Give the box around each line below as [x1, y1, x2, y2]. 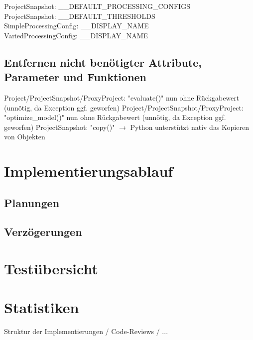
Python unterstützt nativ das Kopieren [130, 121, 249, 132]
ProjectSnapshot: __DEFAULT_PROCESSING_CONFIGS [4, 1, 190, 11]
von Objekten [4, 131, 45, 142]
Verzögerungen [4, 224, 82, 239]
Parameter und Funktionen [4, 69, 147, 85]
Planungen [4, 195, 60, 210]
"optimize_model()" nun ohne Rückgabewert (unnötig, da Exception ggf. [4, 112, 226, 122]
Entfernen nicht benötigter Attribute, [4, 54, 202, 70]
